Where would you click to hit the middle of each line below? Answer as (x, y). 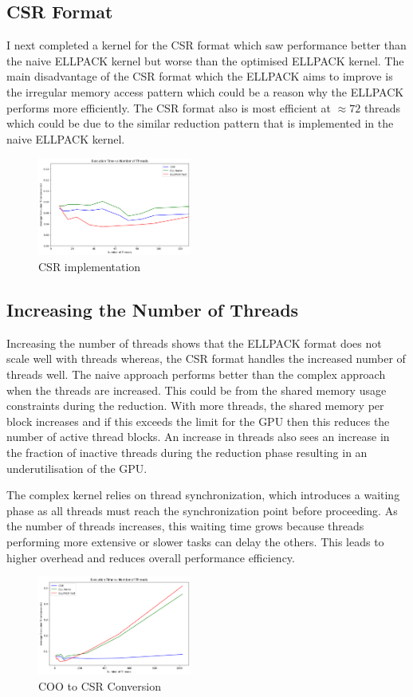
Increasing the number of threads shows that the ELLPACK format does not (194, 343)
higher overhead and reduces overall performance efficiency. (151, 557)
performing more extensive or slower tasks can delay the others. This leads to (195, 541)
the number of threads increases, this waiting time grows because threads (185, 526)
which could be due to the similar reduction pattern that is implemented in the (200, 123)
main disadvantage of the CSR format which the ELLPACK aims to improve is (200, 76)
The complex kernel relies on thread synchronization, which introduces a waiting (203, 495)
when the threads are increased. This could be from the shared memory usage (197, 390)
